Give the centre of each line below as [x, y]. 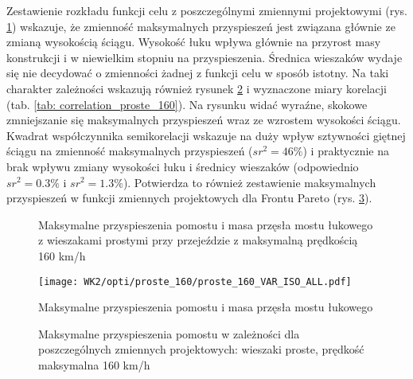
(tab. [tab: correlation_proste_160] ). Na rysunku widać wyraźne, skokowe [187, 104]
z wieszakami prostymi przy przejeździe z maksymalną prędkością [198, 240]
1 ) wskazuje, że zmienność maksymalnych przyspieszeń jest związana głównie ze [201, 26]
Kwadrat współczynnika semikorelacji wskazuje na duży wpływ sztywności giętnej [206, 135]
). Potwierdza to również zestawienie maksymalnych [249, 182]
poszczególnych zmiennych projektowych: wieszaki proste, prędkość [201, 349]
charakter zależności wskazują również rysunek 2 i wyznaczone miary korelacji [197, 88]
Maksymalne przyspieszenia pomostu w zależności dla [169, 333]
